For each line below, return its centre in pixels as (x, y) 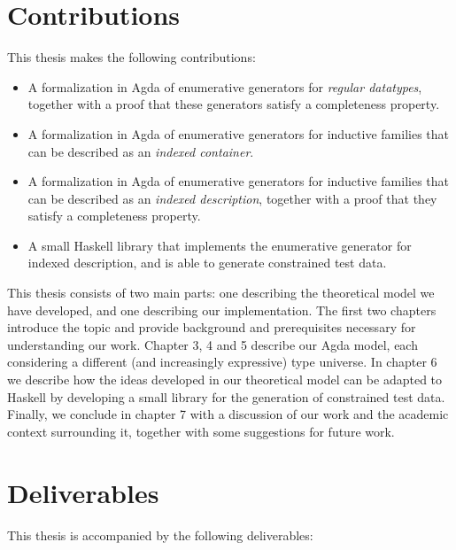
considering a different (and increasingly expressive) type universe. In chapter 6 (222, 362)
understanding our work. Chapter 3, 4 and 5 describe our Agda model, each (213, 344)
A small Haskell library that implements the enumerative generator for (220, 245)
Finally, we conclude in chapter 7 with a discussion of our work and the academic (228, 414)
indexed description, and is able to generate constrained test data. (207, 263)
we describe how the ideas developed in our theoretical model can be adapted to (225, 380)
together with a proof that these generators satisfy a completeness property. (234, 104)
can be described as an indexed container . (141, 151)
